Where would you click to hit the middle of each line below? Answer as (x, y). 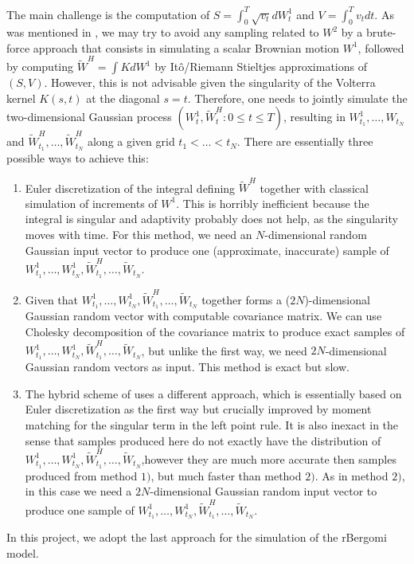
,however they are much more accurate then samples (269, 458)
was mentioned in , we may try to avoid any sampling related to (163, 32)
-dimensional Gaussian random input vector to (264, 491)
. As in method (352, 475)
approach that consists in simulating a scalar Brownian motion (186, 47)
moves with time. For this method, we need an (139, 235)
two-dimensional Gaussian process (89, 117)
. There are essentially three (305, 141)
